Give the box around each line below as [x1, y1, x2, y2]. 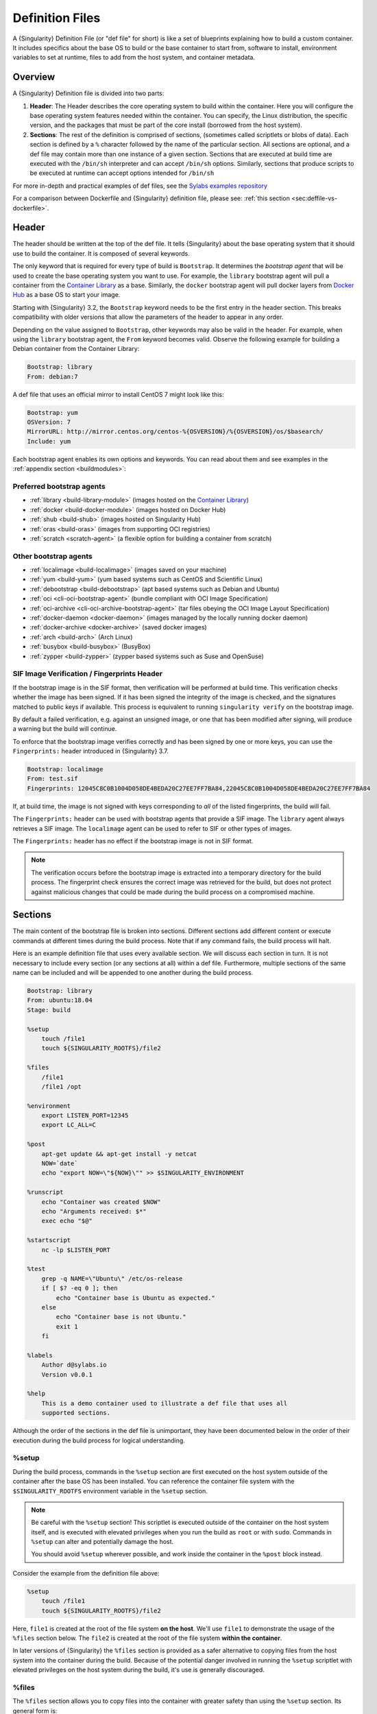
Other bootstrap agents [12, 551, 93, 561]
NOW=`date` [41, 1159, 78, 1168]
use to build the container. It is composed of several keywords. [12, 249, 190, 257]
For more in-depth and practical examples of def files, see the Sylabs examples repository [12, 182, 267, 190]
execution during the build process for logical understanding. [12, 1436, 185, 1445]
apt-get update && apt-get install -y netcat [41, 1150, 197, 1158]
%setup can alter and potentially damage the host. [31, 1538, 174, 1546]
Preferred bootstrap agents [12, 482, 106, 491]
